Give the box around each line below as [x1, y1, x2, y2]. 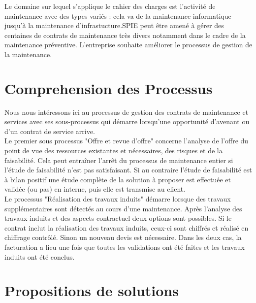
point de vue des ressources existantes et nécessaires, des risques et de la [4, 145, 223, 156]
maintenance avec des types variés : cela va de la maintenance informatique [4, 10, 231, 21]
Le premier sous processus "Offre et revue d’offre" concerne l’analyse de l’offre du [4, 135, 249, 146]
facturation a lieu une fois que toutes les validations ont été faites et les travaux [4, 242, 245, 252]
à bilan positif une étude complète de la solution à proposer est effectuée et [4, 174, 231, 184]
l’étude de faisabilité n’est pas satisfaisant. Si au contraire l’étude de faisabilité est [4, 165, 252, 175]
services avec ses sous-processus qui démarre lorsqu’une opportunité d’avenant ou [4, 116, 250, 127]
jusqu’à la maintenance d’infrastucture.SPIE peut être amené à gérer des [4, 20, 224, 31]
